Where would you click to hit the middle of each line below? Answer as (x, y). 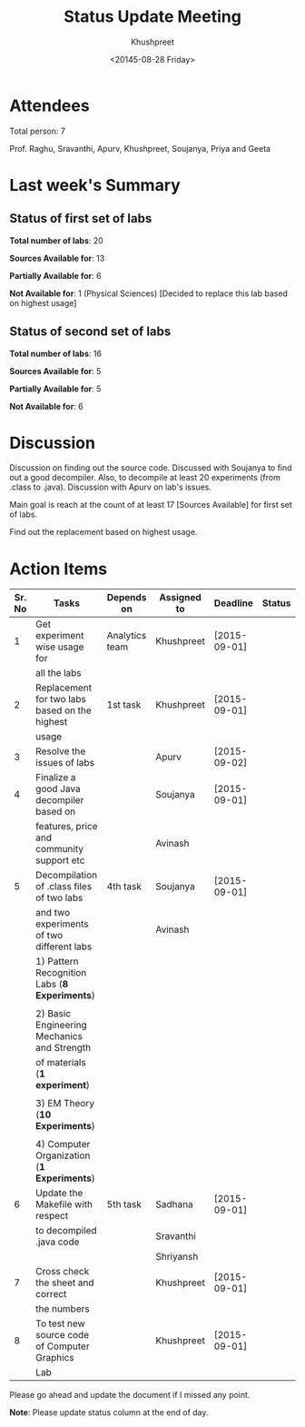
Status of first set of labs (81, 218)
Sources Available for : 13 (57, 258)
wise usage (60, 647)
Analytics (127, 636)
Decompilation (67, 876)
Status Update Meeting (152, 17)
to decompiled (66, 1231)
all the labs (59, 673)
